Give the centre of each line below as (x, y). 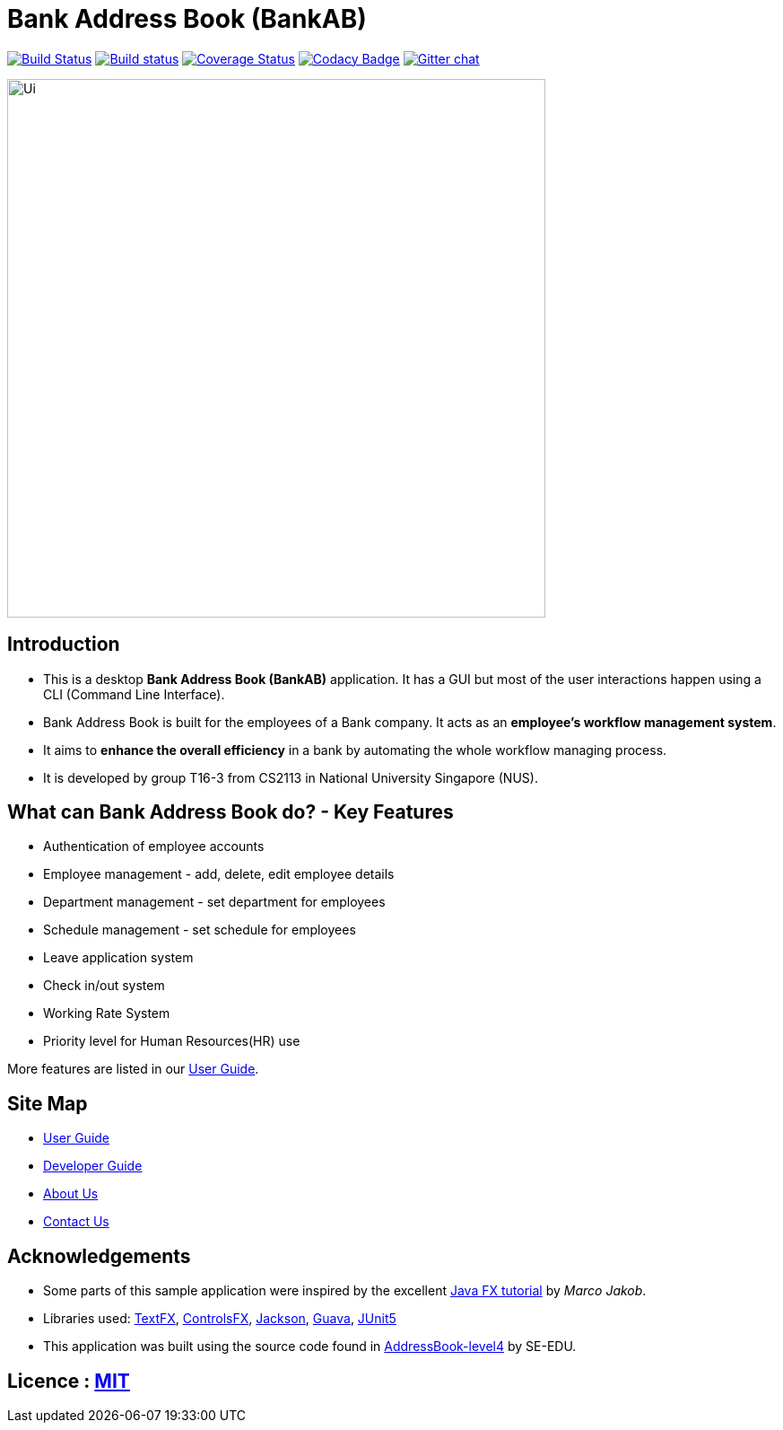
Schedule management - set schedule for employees (200, 930)
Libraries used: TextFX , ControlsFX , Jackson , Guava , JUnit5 (220, 1319)
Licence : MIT (69, 1381)
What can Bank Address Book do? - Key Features (231, 812)
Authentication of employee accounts (154, 847)
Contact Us (76, 1222)
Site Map (48, 1103)
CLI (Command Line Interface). (134, 694)
